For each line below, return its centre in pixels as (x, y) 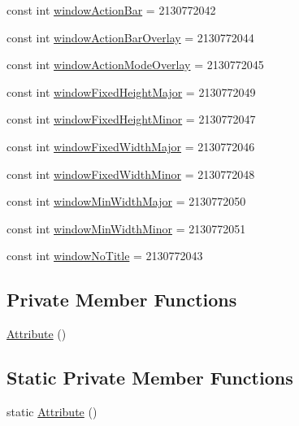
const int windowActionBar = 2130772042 (111, 10)
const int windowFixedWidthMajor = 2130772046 (131, 146)
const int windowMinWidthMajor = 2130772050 (126, 201)
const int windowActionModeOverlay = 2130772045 (135, 65)
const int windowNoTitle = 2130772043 (105, 256)
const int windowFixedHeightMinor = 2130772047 (131, 119)
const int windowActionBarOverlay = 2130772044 (130, 37)
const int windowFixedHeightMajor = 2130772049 (131, 91)
